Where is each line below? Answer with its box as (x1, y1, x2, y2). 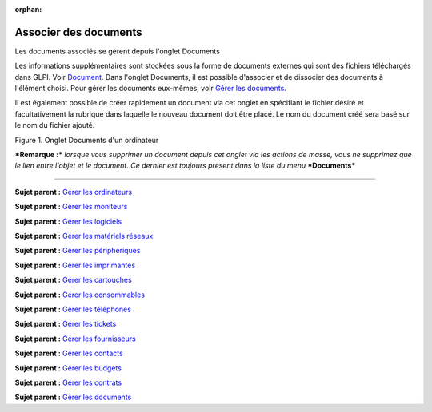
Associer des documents (14, 25, 142, 39)
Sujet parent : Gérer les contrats (14, 378, 122, 387)
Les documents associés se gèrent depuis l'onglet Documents (14, 46, 220, 56)
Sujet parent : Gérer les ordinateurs (14, 187, 132, 196)
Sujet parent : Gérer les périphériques (14, 246, 141, 256)
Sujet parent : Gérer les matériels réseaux (14, 231, 154, 240)
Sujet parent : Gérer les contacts (14, 348, 123, 359)
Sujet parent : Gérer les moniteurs (14, 202, 128, 212)
